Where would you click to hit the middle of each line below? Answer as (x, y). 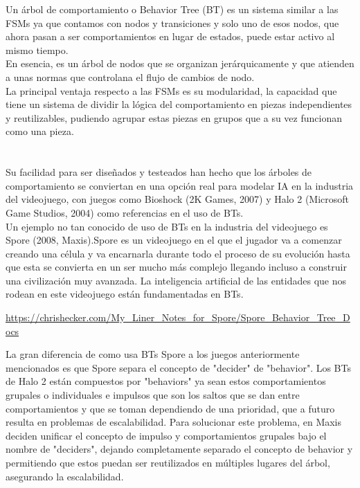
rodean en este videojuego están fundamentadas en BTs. (125, 294)
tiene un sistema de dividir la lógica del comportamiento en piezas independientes (179, 104)
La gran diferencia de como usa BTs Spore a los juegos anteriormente (153, 354)
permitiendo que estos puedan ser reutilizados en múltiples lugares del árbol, (168, 462)
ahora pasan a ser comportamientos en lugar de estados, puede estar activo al (170, 36)
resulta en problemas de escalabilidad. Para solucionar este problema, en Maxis (174, 422)
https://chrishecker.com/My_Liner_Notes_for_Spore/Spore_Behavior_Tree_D (178, 317)
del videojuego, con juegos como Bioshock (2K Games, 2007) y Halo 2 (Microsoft (178, 199)
